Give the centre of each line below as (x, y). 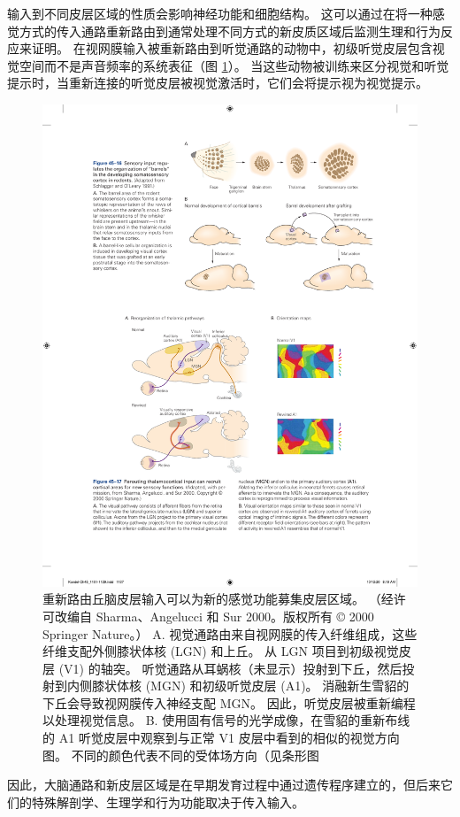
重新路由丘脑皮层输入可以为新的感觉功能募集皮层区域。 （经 (218, 599)
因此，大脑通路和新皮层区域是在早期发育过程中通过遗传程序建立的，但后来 (224, 785)
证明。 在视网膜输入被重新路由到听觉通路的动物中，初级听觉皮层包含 (232, 48)
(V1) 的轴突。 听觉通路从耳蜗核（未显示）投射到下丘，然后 (230, 668)
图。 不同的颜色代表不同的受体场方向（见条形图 (181, 755)
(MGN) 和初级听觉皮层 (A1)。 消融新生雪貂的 (277, 686)
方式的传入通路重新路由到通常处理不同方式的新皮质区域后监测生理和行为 (230, 31)
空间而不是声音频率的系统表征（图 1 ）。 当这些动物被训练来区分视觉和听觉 (234, 65)
